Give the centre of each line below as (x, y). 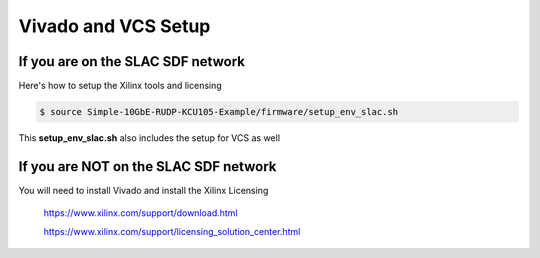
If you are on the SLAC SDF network (131, 61)
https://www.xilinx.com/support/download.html (141, 213)
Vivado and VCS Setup (114, 26)
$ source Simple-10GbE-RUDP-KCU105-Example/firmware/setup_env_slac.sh (219, 112)
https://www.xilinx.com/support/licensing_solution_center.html (172, 231)
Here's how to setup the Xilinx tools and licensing (120, 86)
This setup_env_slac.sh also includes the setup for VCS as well (149, 138)
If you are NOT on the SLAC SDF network (147, 166)
